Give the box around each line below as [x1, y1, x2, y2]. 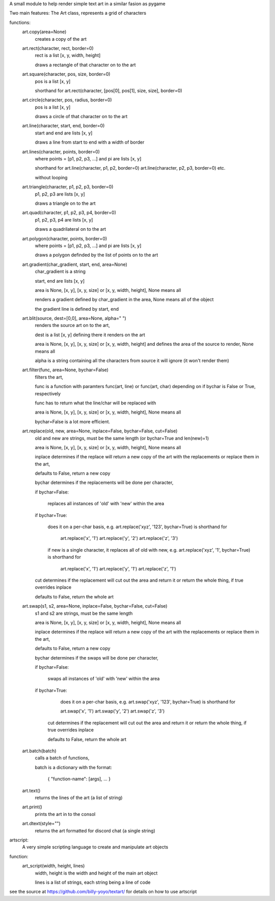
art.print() [22, 804, 43, 810]
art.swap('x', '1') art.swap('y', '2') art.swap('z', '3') [60, 708, 165, 714]
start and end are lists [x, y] [35, 130, 93, 136]
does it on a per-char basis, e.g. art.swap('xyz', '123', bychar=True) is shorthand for [60, 699, 236, 705]
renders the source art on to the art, [35, 322, 111, 329]
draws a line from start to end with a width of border [35, 139, 145, 145]
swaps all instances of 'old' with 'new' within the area [47, 675, 160, 682]
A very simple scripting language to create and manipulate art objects [22, 844, 169, 850]
